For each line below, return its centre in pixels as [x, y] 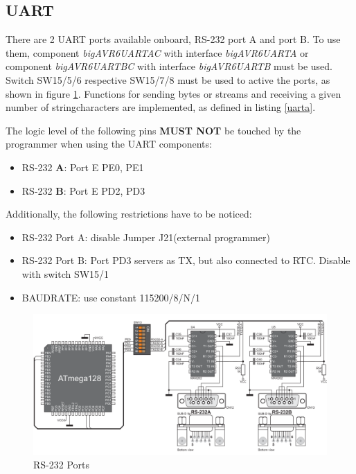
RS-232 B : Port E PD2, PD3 [83, 190]
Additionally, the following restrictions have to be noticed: [129, 214]
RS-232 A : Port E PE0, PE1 [83, 167]
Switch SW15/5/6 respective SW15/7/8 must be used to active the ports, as [168, 79]
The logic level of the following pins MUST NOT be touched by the [153, 130]
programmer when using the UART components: [109, 144]
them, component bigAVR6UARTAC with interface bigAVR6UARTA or [157, 52]
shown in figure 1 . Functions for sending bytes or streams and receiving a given [173, 93]
